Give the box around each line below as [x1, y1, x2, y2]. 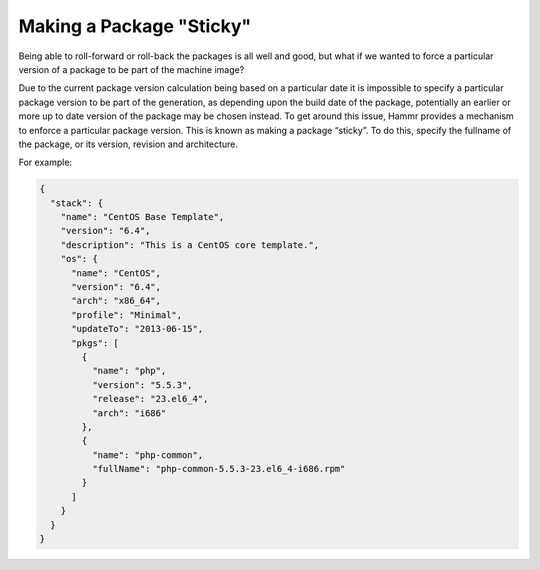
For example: [18, 156, 73, 169]
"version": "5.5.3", [91, 379, 194, 390]
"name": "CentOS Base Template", [60, 211, 225, 223]
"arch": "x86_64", [71, 295, 162, 307]
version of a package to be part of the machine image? [18, 63, 245, 75]
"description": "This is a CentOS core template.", [60, 239, 320, 250]
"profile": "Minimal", [71, 309, 183, 320]
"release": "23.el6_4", [91, 393, 209, 405]
